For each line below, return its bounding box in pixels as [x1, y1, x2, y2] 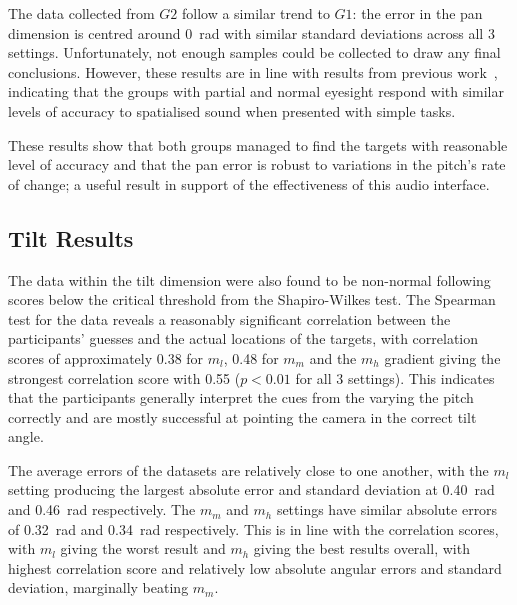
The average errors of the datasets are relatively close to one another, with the [8, 459, 489, 480]
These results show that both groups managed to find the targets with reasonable [8, 134, 508, 155]
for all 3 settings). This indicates [295, 367, 495, 388]
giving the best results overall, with [253, 538, 470, 559]
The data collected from [8, 3, 155, 23]
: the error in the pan [352, 3, 483, 23]
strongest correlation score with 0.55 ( [8, 367, 241, 388]
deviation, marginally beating [8, 577, 189, 598]
